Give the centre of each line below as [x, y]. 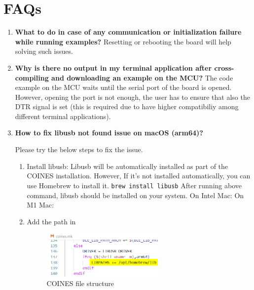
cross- [224, 67]
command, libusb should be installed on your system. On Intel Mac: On [135, 195]
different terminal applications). [63, 116]
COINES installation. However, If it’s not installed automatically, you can [139, 176]
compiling [32, 77]
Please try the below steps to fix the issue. [79, 149]
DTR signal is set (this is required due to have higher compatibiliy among [127, 106]
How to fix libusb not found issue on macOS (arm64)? [109, 133]
